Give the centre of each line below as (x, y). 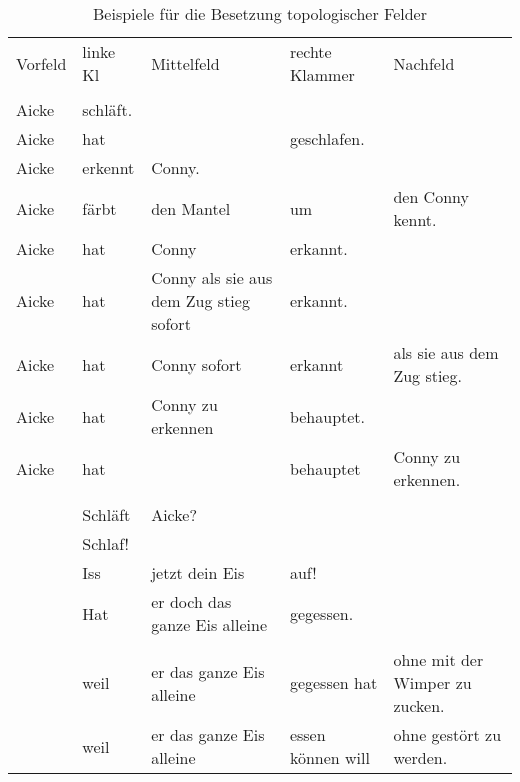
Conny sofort (196, 364)
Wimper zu (432, 682)
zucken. (419, 705)
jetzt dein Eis (198, 572)
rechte (310, 51)
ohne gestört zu (447, 734)
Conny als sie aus (212, 277)
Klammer (322, 74)
